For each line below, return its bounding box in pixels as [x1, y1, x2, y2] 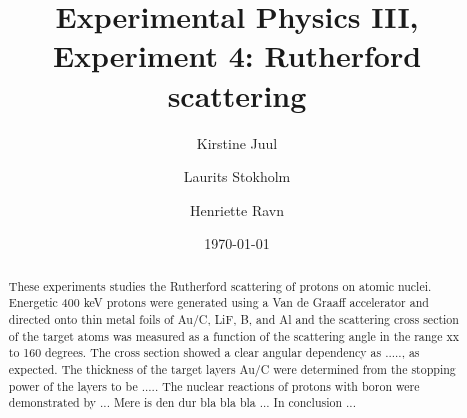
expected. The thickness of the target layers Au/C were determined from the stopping [8, 360, 456, 377]
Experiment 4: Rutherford [52, 35, 422, 76]
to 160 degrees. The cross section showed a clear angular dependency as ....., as [8, 344, 420, 361]
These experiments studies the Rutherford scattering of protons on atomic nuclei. [8, 277, 432, 294]
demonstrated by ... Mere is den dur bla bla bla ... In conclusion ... [8, 394, 356, 411]
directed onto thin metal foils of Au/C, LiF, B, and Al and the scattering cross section [8, 310, 459, 327]
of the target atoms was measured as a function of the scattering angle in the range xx [8, 327, 460, 344]
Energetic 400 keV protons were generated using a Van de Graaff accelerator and [8, 294, 429, 311]
